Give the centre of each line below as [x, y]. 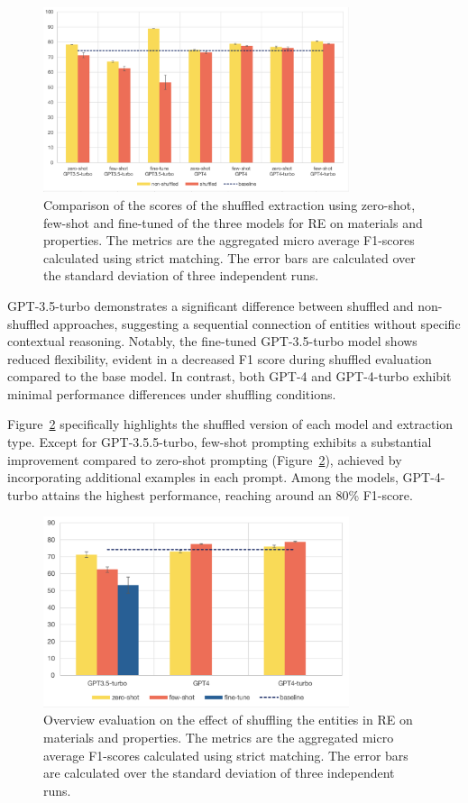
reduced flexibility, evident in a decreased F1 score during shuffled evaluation [220, 358]
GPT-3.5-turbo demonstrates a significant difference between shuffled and [211, 305]
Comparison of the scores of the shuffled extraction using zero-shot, [229, 204]
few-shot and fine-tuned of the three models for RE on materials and [233, 222]
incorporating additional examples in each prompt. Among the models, [203, 477]
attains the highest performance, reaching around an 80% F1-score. [227, 494]
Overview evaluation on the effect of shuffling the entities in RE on [228, 720]
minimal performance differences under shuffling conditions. [172, 393]
